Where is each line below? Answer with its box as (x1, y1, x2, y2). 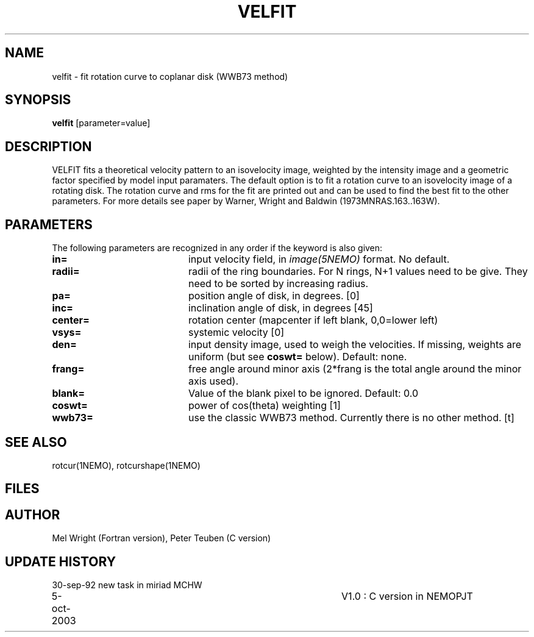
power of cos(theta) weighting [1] (188, 399, 341, 412)
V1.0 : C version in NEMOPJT (341, 590, 473, 603)
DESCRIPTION (5, 138, 92, 154)
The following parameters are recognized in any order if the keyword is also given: (52, 243, 383, 254)
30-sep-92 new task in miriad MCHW (52, 580, 202, 591)
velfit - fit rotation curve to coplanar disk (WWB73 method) (52, 71, 288, 82)
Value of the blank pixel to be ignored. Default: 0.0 (188, 387, 418, 400)
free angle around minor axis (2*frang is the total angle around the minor (188, 363, 522, 375)
